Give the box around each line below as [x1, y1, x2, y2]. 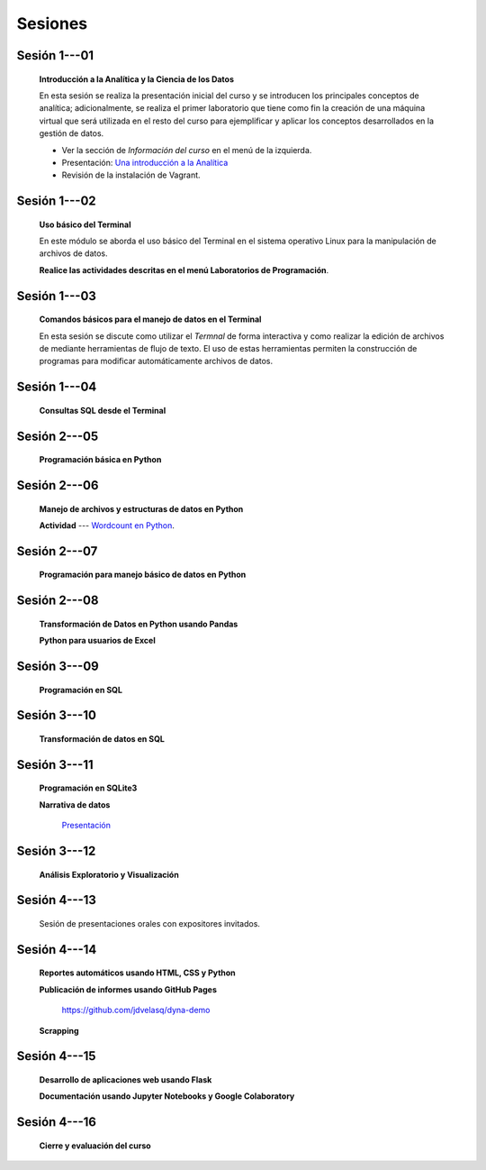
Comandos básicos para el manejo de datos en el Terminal [39, 314, 262, 324]
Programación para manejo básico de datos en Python [39, 569, 247, 580]
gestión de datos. [39, 128, 104, 139]
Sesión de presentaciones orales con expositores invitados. [39, 919, 261, 929]
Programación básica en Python [39, 454, 162, 465]
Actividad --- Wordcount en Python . [39, 520, 175, 531]
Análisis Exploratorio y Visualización [39, 869, 179, 880]
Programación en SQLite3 [39, 782, 138, 793]
